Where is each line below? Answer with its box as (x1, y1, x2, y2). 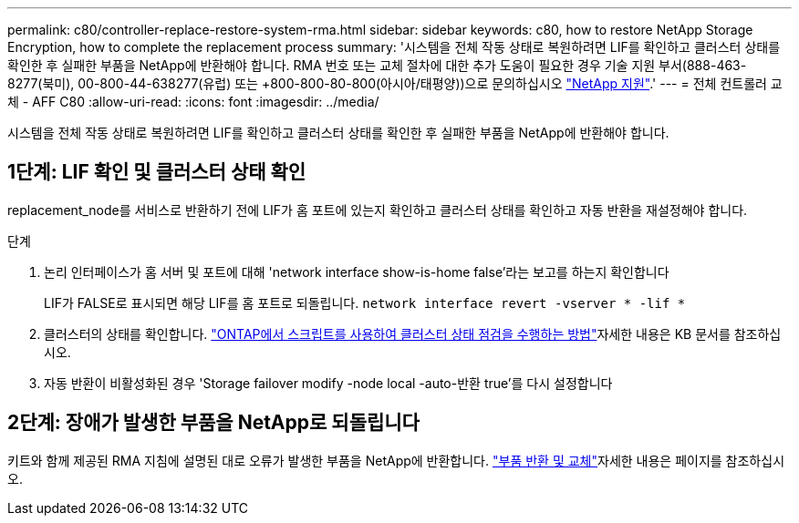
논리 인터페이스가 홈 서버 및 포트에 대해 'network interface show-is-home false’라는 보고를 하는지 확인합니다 (44, 263, 669, 280)
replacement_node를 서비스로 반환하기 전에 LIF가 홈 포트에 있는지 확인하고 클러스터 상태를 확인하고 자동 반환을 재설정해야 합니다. (7, 201, 748, 218)
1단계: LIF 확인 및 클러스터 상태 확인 (7, 160, 306, 184)
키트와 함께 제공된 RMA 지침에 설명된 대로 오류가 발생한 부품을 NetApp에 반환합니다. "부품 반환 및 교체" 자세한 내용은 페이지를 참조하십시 (7, 452, 785, 468)
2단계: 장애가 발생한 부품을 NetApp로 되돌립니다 (7, 411, 420, 435)
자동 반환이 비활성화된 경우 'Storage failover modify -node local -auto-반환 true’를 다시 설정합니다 (44, 374, 613, 391)
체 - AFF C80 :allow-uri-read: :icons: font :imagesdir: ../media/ (7, 94, 379, 109)
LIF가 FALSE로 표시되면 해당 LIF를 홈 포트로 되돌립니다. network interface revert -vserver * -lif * (44, 294, 686, 311)
